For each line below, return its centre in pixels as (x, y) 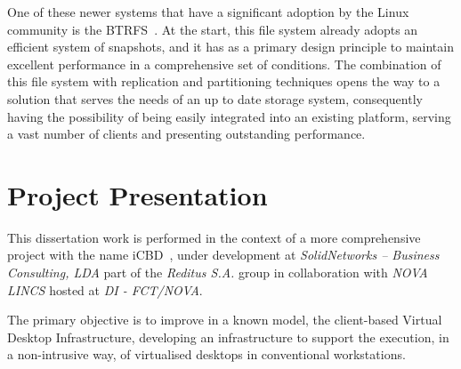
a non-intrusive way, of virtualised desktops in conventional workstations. (206, 354)
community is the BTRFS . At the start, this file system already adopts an (213, 29)
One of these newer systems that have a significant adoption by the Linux (208, 12)
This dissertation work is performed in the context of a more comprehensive (214, 237)
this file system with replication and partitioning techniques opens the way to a (224, 81)
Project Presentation (137, 194)
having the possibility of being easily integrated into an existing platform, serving (229, 116)
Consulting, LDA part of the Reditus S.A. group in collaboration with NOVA (218, 273)
